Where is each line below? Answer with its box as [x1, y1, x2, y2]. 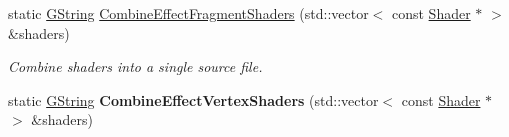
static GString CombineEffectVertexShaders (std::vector [8, 89, 379, 110]
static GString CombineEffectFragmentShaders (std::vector [8, 3, 369, 23]
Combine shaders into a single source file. [8, 56, 263, 77]
